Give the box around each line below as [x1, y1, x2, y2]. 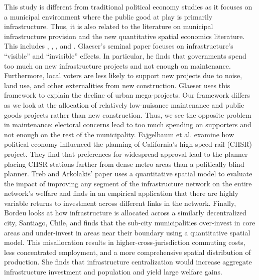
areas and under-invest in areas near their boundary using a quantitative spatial [4, 227, 250, 237]
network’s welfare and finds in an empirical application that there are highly [4, 188, 239, 198]
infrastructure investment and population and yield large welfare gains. [4, 266, 222, 277]
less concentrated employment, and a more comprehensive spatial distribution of [4, 246, 251, 257]
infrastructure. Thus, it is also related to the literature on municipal [4, 21, 213, 32]
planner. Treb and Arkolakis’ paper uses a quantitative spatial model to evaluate [4, 168, 252, 179]
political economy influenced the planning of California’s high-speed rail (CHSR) [4, 139, 252, 149]
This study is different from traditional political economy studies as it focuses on [4, 2, 252, 12]
